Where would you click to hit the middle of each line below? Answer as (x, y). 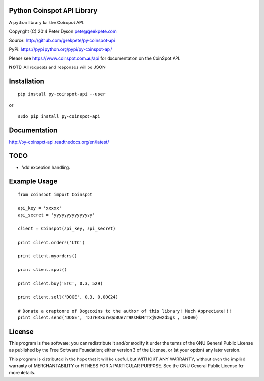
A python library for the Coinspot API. (47, 22)
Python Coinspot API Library (53, 11)
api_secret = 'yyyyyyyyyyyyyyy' (56, 215)
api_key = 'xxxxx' (40, 208)
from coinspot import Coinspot (55, 194)
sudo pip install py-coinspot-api (59, 116)
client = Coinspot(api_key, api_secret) (67, 228)
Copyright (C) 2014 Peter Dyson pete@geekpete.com (63, 31)
